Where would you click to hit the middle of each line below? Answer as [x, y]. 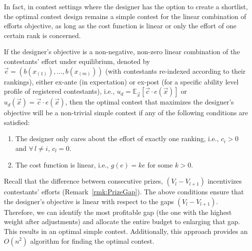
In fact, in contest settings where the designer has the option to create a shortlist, [126, 6]
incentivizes [224, 181]
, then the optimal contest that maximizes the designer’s [149, 102]
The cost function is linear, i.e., [62, 164]
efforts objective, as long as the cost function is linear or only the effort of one [120, 26]
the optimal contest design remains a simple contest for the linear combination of [125, 16]
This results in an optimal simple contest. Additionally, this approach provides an [126, 231]
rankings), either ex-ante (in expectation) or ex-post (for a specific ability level [121, 81]
